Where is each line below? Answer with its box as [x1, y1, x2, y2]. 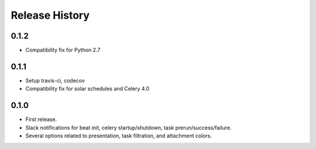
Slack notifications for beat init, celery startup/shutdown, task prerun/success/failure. [25, 124, 232, 131]
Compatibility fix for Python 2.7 [25, 47, 101, 54]
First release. [25, 116, 57, 123]
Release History [11, 9, 90, 22]
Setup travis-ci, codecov [25, 77, 85, 84]
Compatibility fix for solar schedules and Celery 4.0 [25, 85, 150, 92]
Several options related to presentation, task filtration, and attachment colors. [25, 132, 212, 140]
